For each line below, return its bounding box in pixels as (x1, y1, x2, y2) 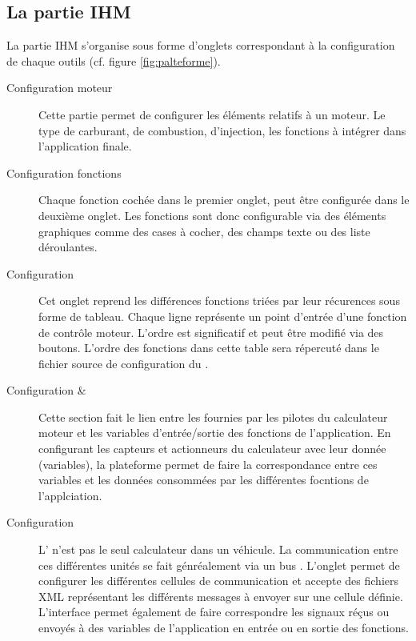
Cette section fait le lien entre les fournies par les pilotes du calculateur (38, 408, 388, 425)
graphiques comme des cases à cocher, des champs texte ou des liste (38, 222, 370, 239)
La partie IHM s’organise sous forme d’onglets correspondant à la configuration (6, 37, 395, 54)
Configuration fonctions (6, 164, 122, 181)
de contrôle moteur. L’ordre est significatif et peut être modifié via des (38, 323, 384, 340)
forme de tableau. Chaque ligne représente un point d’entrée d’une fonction (38, 307, 407, 324)
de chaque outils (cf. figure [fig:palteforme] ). (6, 52, 221, 69)
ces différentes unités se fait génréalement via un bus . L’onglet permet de (38, 556, 400, 573)
